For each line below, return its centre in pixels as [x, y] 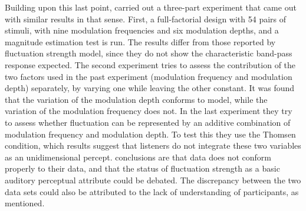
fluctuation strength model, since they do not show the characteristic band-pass [149, 53]
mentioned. [25, 203]
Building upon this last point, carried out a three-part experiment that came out [151, 7]
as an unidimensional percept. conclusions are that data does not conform [138, 157]
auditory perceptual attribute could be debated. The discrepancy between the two [153, 180]
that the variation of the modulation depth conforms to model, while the [136, 99]
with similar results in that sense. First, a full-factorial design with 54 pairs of [146, 19]
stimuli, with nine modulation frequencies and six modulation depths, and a [142, 30]
